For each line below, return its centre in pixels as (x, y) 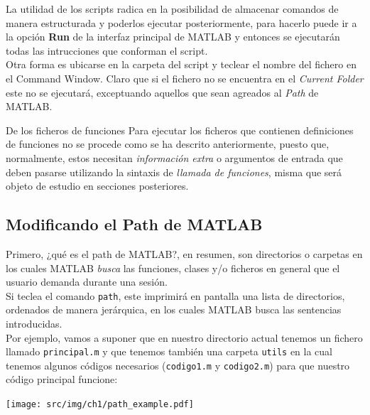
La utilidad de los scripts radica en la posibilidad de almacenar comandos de (172, 9)
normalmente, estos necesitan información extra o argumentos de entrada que (174, 157)
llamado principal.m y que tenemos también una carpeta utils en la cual (169, 351)
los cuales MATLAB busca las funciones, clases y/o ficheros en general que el (173, 268)
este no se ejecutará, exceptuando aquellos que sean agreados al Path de (162, 92)
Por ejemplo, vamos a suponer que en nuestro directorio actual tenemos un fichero (184, 337)
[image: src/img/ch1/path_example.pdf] (100, 405)
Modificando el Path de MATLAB (134, 224)
